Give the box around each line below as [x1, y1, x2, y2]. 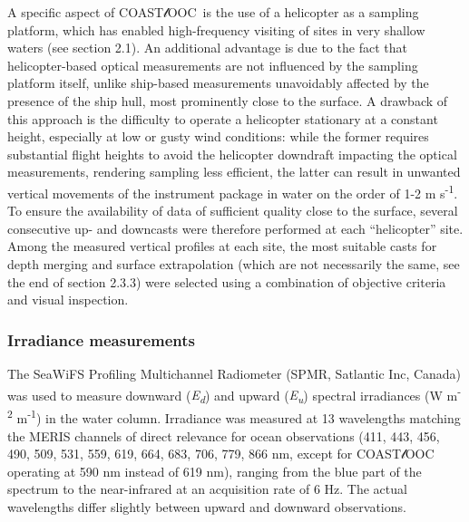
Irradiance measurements [7, 328, 195, 351]
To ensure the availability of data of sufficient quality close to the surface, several [7, 201, 458, 220]
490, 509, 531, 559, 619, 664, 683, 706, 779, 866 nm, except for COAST [7, 444, 402, 463]
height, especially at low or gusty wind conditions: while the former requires [7, 127, 429, 146]
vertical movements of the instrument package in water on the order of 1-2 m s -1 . [7, 180, 458, 202]
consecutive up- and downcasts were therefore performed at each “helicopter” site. [7, 218, 464, 237]
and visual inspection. [7, 290, 129, 309]
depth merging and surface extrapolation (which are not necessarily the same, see [7, 254, 460, 273]
